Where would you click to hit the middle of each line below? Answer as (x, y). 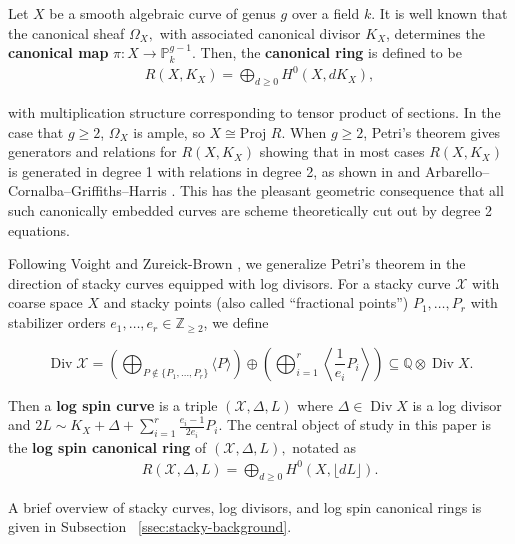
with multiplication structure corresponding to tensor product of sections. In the (254, 112)
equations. (39, 229)
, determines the (435, 32)
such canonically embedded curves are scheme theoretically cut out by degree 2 (250, 210)
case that (36, 131)
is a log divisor (457, 404)
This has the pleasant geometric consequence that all (341, 190)
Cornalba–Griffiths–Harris (87, 190)
